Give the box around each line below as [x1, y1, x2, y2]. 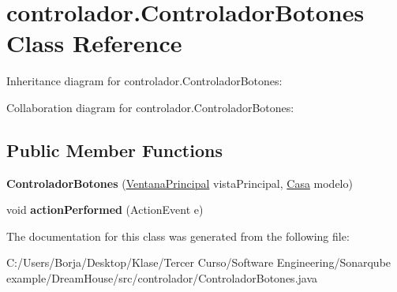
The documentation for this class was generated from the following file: [6, 227, 350, 244]
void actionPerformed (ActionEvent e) [6, 201, 204, 218]
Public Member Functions [6, 137, 223, 162]
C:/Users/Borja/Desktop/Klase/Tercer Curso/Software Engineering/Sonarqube [6, 254, 391, 271]
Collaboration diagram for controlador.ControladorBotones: [6, 99, 294, 115]
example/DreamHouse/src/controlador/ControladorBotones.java [6, 270, 318, 286]
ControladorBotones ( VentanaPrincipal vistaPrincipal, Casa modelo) [6, 174, 353, 191]
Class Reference [6, 27, 182, 59]
